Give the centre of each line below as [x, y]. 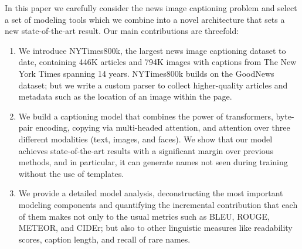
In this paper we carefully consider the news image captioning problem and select [151, 8]
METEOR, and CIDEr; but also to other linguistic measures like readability [155, 228]
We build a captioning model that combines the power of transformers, [146, 116]
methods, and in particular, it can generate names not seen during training [153, 162]
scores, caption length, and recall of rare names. [104, 239]
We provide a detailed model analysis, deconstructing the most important [151, 193]
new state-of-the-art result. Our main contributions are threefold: [122, 31]
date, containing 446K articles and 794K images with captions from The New [157, 62]
